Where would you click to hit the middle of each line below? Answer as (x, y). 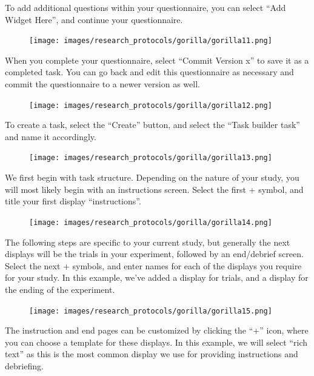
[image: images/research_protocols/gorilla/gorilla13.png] (151, 158)
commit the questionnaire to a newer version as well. (102, 84)
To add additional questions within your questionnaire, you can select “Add (145, 7)
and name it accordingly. (51, 136)
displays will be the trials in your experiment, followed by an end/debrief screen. (154, 254)
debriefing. (24, 365)
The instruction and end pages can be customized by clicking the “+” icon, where (157, 330)
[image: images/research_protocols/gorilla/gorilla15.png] (151, 311)
